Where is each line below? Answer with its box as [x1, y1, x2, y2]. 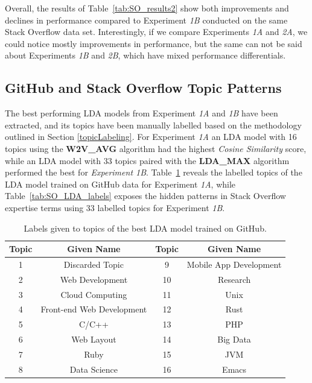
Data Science [69, 362, 118, 375]
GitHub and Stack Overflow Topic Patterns [5, 78, 282, 97]
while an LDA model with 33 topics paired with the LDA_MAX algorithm [5, 154, 290, 166]
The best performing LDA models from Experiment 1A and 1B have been [5, 107, 278, 119]
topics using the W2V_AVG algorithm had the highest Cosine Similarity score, [5, 142, 307, 154]
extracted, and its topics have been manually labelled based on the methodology [5, 118, 302, 131]
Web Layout [71, 333, 116, 346]
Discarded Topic [63, 258, 124, 270]
